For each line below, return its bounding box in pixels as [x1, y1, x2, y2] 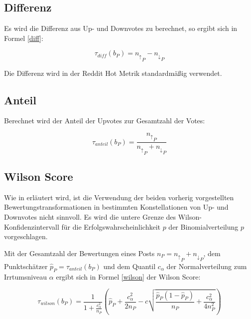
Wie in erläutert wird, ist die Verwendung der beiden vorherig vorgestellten [4, 192, 234, 202]
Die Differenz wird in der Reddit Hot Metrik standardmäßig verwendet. [4, 67, 222, 78]
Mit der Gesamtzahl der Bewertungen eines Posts [4, 248, 155, 258]
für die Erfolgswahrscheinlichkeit [61, 221, 160, 232]
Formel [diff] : [4, 32, 43, 43]
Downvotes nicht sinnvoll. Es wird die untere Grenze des [4, 211, 176, 222]
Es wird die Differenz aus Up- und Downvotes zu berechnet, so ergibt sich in [4, 23, 238, 33]
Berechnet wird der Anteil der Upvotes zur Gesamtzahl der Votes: [4, 115, 205, 126]
